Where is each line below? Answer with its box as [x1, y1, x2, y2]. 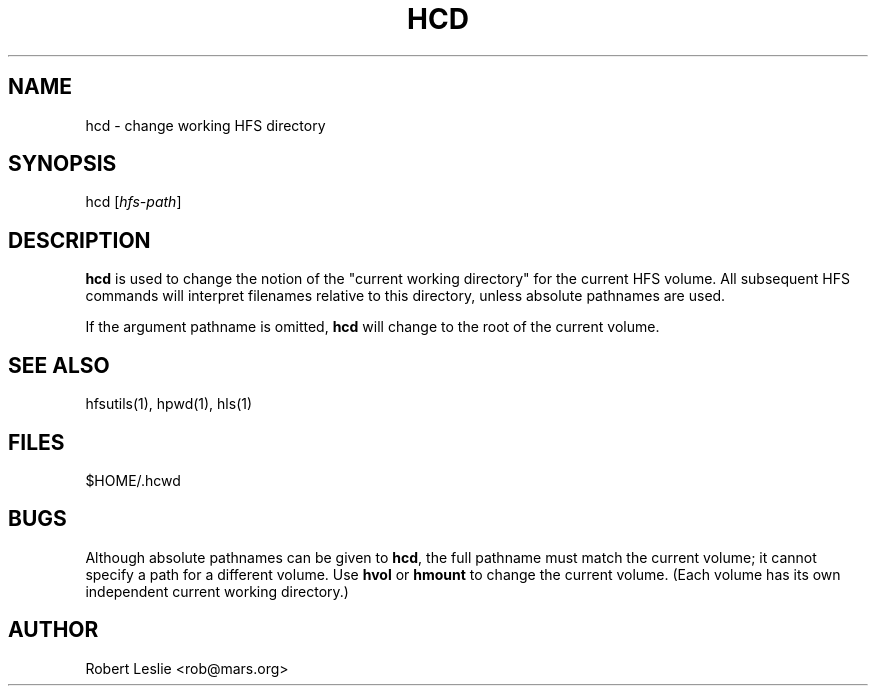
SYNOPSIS [8, 151, 117, 177]
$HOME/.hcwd [85, 471, 181, 489]
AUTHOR [8, 617, 99, 643]
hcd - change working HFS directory [85, 116, 326, 134]
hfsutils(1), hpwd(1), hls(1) [85, 395, 253, 413]
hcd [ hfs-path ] [85, 193, 182, 211]
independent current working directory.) [85, 582, 349, 600]
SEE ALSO [8, 352, 110, 378]
